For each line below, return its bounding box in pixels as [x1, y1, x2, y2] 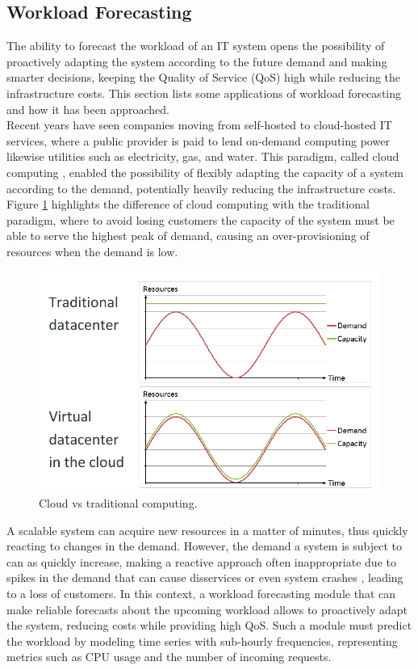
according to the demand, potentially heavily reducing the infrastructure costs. [6, 179, 396, 196]
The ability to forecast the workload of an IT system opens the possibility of [6, 37, 385, 54]
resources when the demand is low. [6, 242, 178, 259]
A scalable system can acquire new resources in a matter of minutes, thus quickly [6, 521, 408, 538]
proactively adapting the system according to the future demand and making [6, 53, 387, 70]
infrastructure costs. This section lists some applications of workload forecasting [6, 84, 402, 101]
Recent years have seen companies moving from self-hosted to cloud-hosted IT [6, 116, 392, 133]
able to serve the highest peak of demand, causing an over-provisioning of [6, 227, 370, 244]
